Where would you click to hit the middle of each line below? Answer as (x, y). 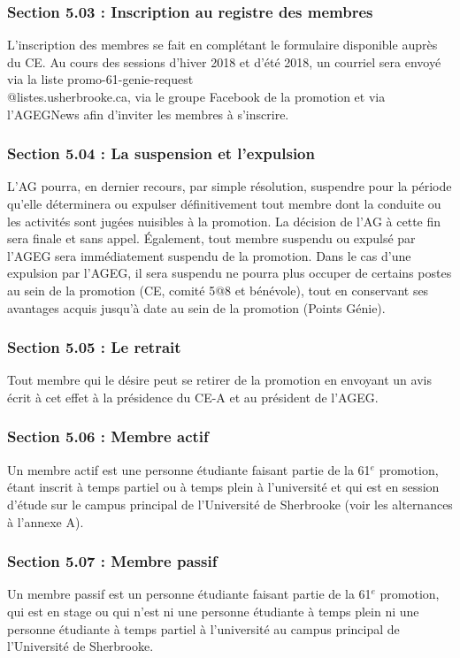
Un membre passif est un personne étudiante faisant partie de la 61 (189, 594)
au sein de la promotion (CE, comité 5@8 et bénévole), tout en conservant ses (218, 290)
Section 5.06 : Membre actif (108, 436)
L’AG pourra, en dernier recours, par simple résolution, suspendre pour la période (230, 186)
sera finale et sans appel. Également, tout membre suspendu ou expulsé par (211, 238)
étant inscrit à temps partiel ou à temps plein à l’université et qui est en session (223, 487)
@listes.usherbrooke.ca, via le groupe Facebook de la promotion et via (196, 96)
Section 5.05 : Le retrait (94, 347)
